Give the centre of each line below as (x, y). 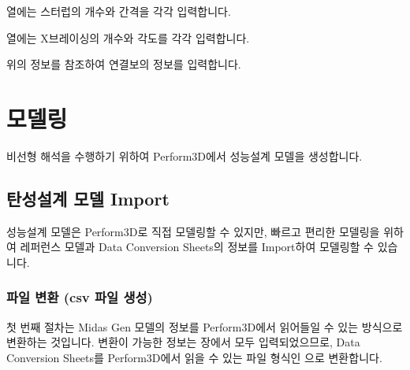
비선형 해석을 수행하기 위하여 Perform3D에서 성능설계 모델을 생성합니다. (184, 155)
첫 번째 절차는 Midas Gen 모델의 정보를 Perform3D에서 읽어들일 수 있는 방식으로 (205, 326)
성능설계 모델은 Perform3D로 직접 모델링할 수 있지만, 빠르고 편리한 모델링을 (193, 231)
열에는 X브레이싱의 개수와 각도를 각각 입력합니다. (128, 37)
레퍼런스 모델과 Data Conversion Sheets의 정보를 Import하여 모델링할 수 (197, 247)
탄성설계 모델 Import (88, 198)
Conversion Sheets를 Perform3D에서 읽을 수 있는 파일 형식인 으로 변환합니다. (194, 357)
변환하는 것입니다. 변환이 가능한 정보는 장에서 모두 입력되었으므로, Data (183, 342)
